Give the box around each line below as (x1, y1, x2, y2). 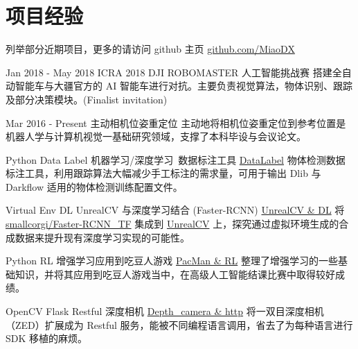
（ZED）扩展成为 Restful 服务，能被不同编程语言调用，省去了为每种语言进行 (6, 317, 353, 332)
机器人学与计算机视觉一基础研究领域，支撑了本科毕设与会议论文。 (6, 129, 306, 144)
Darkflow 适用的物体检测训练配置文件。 (6, 179, 183, 194)
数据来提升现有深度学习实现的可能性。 (15, 230, 190, 244)
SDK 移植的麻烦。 (6, 331, 88, 346)
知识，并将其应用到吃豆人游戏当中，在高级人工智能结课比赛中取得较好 (15, 266, 335, 281)
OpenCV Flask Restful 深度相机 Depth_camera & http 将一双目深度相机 (6, 304, 324, 318)
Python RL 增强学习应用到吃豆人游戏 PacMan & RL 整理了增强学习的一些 (6, 253, 338, 268)
